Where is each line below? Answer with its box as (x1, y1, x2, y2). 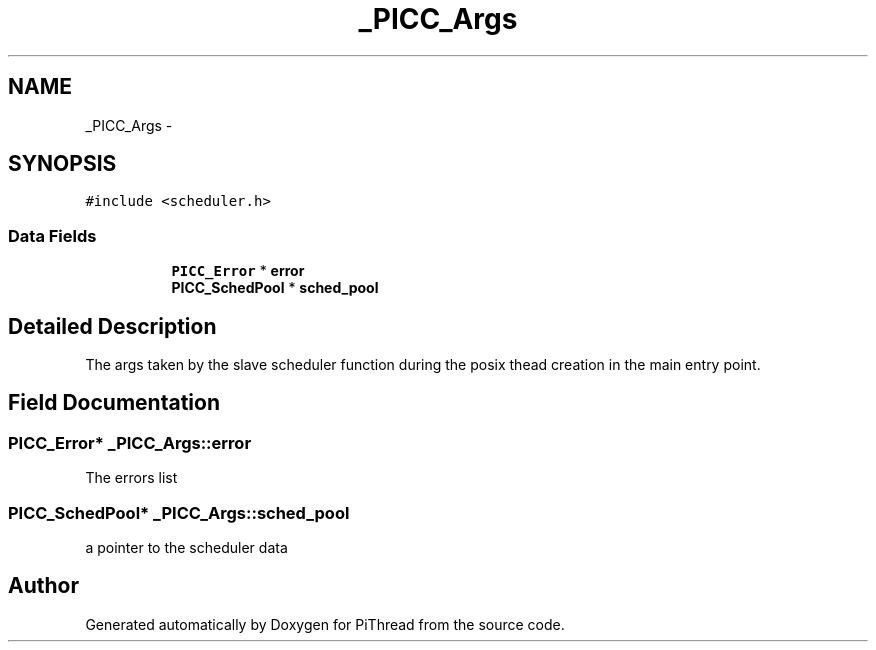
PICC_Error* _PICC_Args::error (8, 432, 252, 453)
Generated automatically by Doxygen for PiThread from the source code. (85, 615, 565, 633)
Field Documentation (8, 390, 220, 416)
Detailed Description (8, 313, 217, 339)
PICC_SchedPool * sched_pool (171, 279, 379, 297)
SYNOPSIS (8, 151, 117, 177)
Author (8, 573, 79, 599)
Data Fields (8, 225, 97, 246)
